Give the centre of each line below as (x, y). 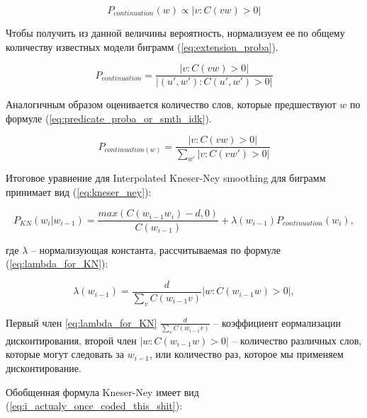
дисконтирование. (44, 368)
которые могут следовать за (65, 354)
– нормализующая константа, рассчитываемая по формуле (156, 249)
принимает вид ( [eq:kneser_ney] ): (79, 191)
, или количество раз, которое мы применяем (246, 354)
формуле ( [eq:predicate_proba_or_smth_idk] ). (109, 118)
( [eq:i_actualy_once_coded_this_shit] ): (94, 406)
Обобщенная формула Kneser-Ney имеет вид (102, 391)
